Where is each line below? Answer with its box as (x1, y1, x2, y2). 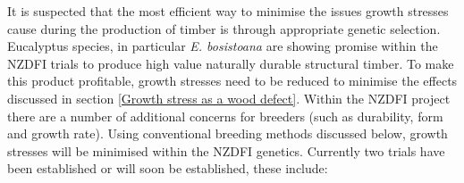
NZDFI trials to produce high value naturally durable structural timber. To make (7, 54, 454, 72)
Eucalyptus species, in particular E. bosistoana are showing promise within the (7, 37, 438, 55)
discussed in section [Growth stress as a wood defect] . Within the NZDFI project (7, 88, 451, 107)
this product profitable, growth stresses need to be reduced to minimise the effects (7, 71, 458, 90)
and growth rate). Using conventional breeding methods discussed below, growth (7, 124, 448, 143)
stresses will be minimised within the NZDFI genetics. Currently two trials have (7, 141, 445, 160)
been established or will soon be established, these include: (7, 159, 328, 178)
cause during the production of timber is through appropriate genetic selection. (7, 19, 441, 37)
